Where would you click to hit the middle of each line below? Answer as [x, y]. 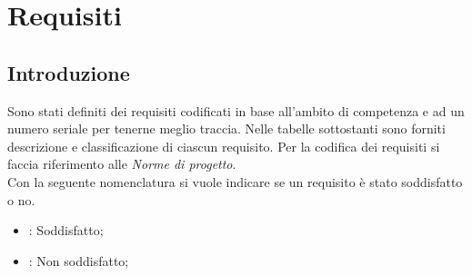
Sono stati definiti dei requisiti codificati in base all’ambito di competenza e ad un [236, 110]
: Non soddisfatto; [79, 260]
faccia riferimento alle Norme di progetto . [122, 164]
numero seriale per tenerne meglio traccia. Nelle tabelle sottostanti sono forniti [226, 128]
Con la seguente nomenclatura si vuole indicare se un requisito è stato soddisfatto [235, 181]
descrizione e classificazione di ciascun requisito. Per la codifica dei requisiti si [224, 146]
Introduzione [69, 72]
